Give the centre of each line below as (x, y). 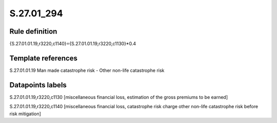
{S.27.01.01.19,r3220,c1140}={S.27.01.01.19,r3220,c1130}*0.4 (73, 44)
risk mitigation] (25, 114)
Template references (44, 58)
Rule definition (33, 31)
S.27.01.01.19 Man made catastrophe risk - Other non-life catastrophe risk (87, 70)
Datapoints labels (38, 85)
